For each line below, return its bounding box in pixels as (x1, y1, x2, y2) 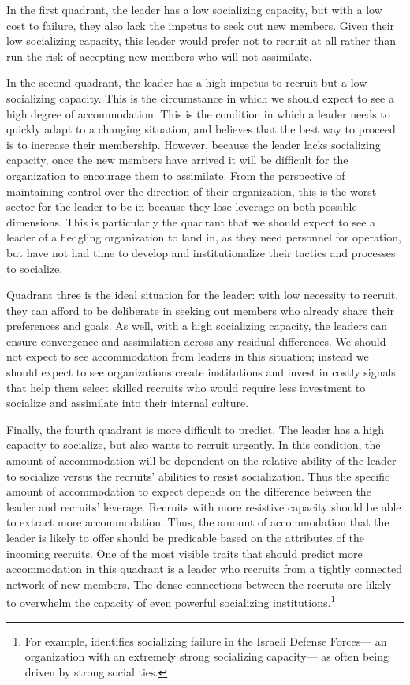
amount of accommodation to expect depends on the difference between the (6, 483, 371, 500)
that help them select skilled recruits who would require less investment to (6, 379, 366, 395)
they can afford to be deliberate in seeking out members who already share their (6, 301, 394, 318)
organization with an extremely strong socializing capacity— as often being (24, 648, 389, 664)
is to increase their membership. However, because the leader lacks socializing (6, 136, 381, 152)
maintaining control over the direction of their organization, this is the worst (6, 182, 377, 199)
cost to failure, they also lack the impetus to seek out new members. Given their (6, 17, 395, 33)
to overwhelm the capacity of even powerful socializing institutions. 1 (6, 592, 336, 611)
